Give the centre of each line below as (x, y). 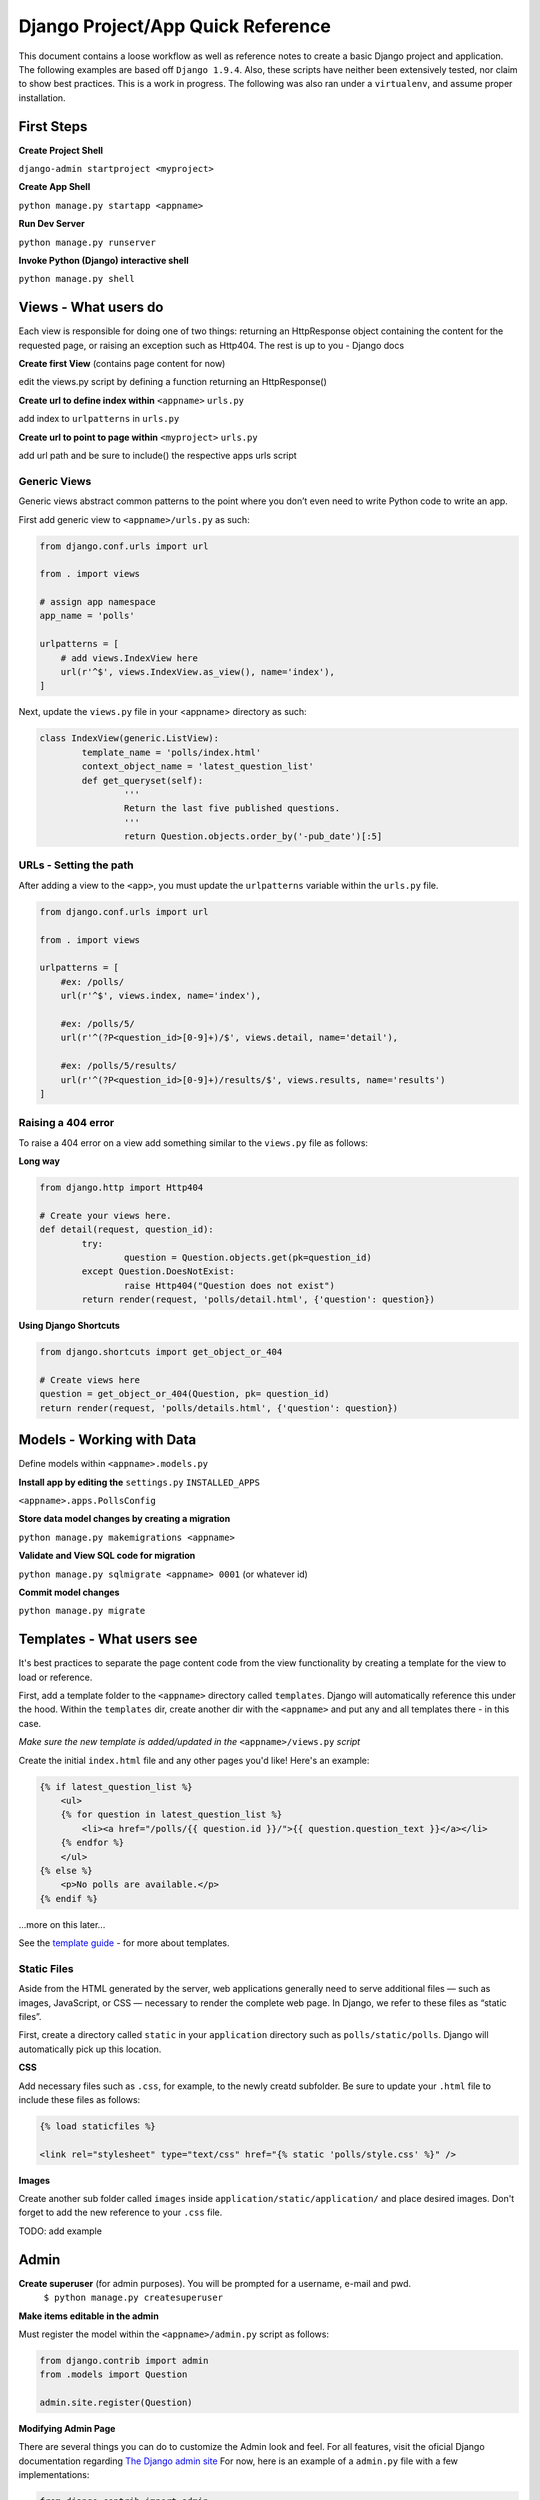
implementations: (54, 2475)
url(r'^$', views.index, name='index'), (161, 996)
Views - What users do (91, 307)
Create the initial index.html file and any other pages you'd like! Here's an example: (194, 1760)
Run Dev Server (51, 224)
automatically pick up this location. (90, 2049)
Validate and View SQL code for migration (107, 1556)
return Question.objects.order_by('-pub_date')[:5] (253, 836)
